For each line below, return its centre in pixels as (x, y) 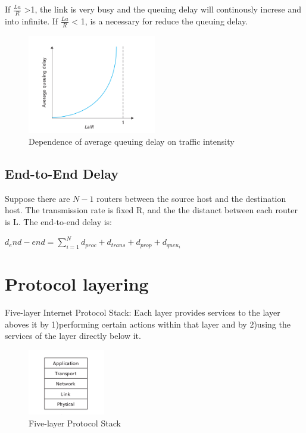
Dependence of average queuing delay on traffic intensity (132, 141)
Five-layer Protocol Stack (75, 423)
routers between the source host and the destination (191, 198)
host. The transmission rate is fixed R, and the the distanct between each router (151, 210)
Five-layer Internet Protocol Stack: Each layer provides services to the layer (143, 312)
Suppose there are (38, 198)
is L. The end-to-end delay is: (58, 221)
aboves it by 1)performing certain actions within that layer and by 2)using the (148, 324)
